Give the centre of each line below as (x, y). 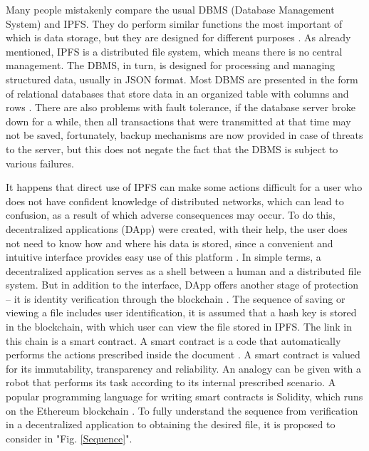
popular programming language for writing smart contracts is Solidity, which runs (184, 396)
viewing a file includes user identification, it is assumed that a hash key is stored (181, 312)
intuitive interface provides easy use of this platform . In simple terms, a (163, 257)
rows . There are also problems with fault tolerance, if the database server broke (181, 107)
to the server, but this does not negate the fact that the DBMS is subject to (172, 149)
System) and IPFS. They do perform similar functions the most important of (174, 23)
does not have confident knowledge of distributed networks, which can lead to (175, 201)
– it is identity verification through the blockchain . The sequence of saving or (176, 298)
